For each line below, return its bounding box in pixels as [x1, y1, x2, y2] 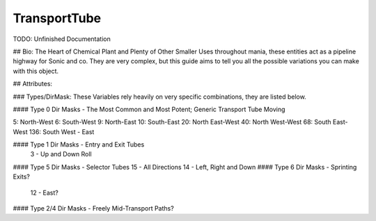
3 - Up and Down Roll [30, 150, 92, 158]
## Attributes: [13, 80, 52, 88]
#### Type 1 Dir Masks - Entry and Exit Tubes [13, 140, 145, 149]
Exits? [13, 172, 31, 181]
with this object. [13, 67, 59, 75]
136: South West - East [29, 127, 95, 136]
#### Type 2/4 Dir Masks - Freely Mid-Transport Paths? [13, 204, 174, 213]
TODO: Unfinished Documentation [13, 35, 111, 43]
